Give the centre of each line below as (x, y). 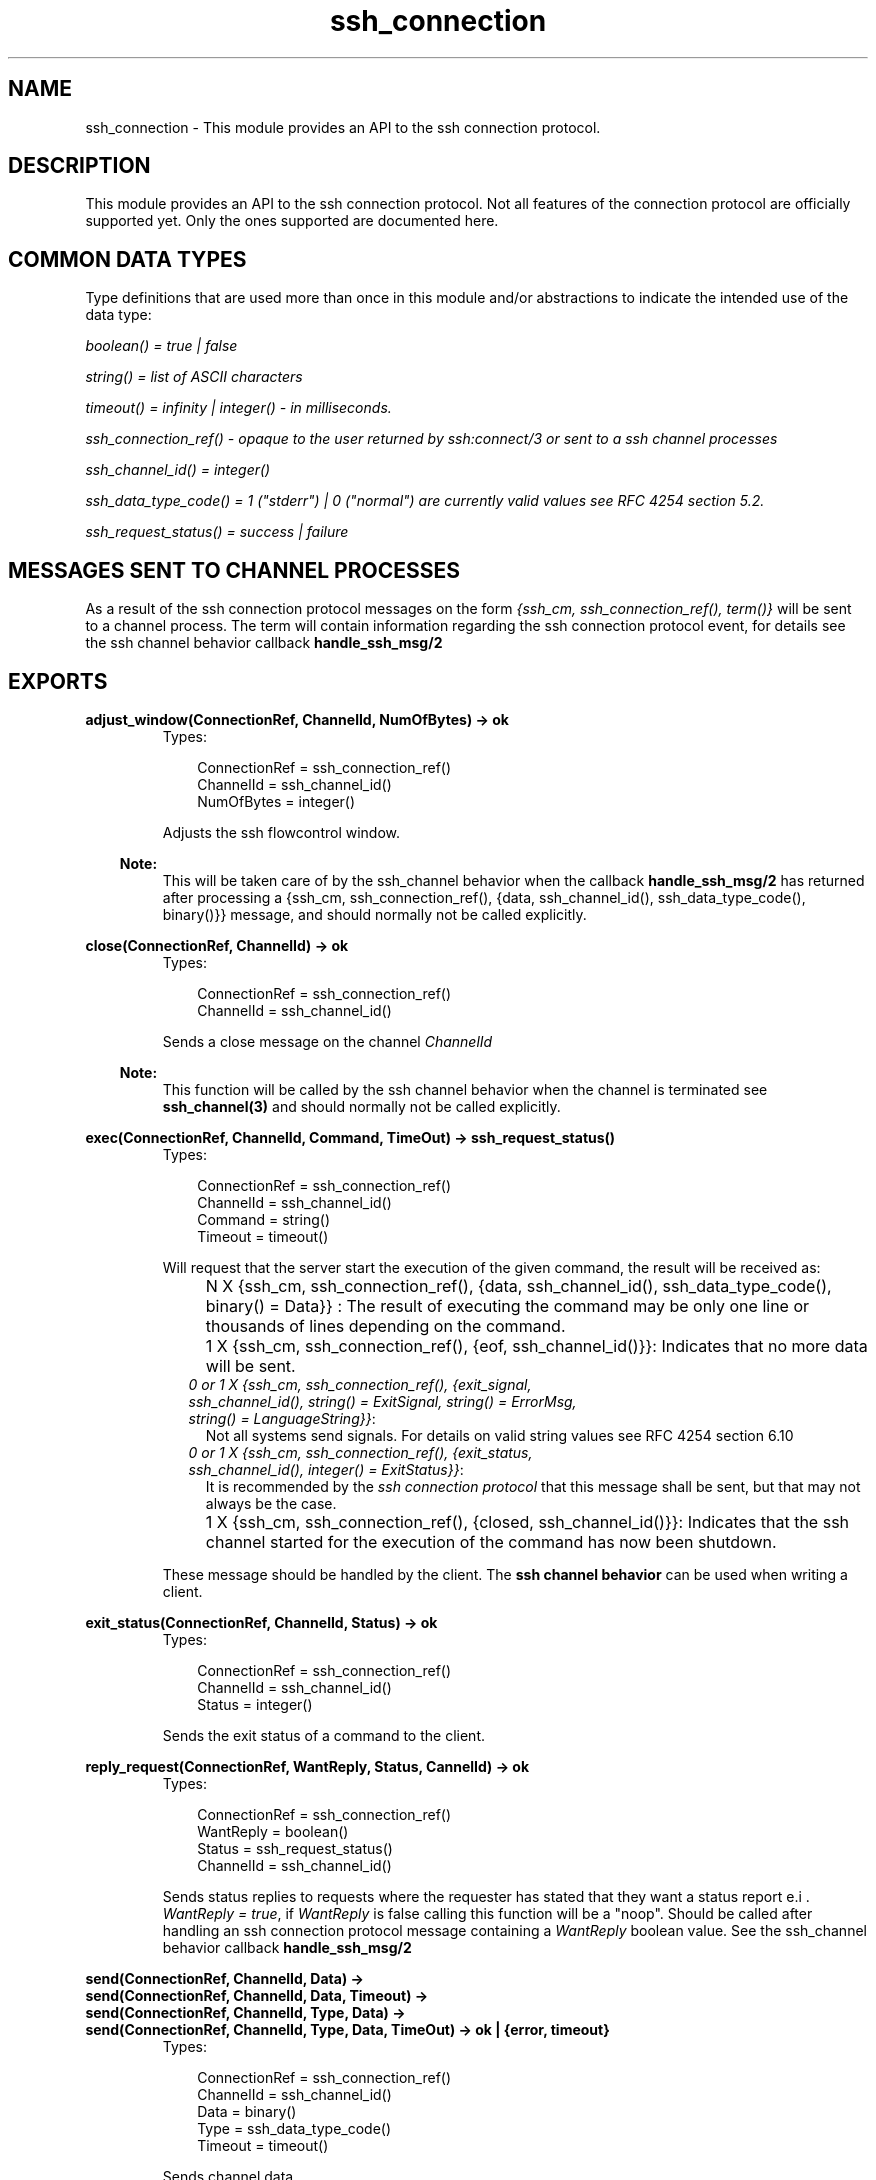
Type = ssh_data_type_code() (294, 2128)
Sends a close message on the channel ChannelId (327, 1041)
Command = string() (264, 1219)
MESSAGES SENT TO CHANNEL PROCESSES (234, 570)
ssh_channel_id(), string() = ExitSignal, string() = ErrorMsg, (382, 1401)
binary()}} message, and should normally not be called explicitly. (374, 914)
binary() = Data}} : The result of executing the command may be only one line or (507, 1305)
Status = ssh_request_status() (295, 1848)
